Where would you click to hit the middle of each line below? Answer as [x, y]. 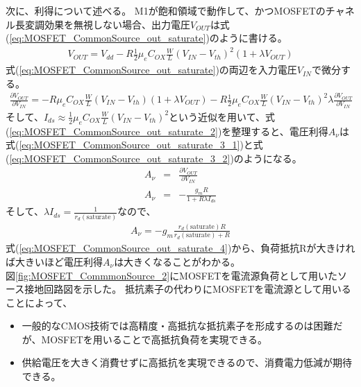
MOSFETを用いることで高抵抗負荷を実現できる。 [154, 339]
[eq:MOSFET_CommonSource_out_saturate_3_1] [129, 145]
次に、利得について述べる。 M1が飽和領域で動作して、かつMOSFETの [166, 10]
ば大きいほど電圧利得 [54, 261]
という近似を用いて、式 [222, 116]
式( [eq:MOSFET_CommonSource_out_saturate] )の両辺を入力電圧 [151, 70]
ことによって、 [39, 302]
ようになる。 [272, 158]
